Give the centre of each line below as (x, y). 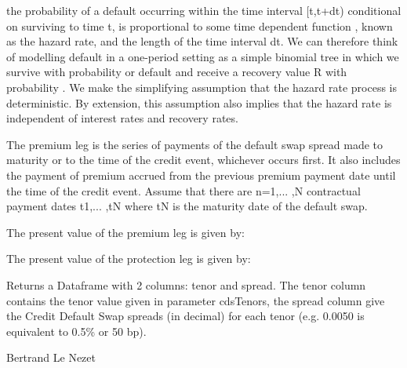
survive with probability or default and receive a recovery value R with (177, 72)
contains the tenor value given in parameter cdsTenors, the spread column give (196, 300)
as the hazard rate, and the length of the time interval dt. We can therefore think (202, 41)
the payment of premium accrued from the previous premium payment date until (201, 175)
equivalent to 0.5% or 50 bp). (76, 331)
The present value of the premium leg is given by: (125, 232)
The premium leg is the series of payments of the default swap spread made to (195, 144)
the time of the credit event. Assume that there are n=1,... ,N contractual (184, 190)
